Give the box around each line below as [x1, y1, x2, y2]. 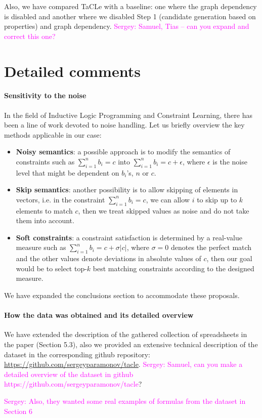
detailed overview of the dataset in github [4, 368, 134, 379]
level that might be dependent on [16, 167, 119, 178]
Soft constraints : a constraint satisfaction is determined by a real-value [16, 232, 242, 242]
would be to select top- [16, 263, 87, 273]
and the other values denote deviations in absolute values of [16, 253, 201, 264]
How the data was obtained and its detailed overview [4, 310, 194, 320]
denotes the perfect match [171, 242, 252, 253]
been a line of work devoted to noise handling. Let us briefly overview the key [4, 119, 245, 130]
